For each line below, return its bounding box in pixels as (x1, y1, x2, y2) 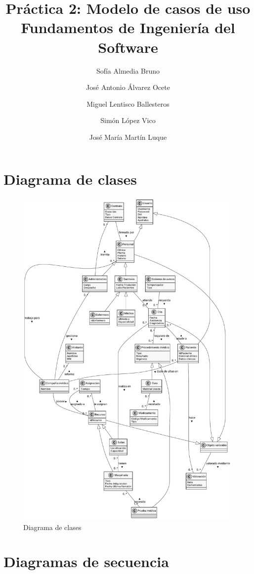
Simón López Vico (100, 115, 156, 125)
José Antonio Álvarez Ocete (86, 82, 170, 92)
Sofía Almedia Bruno (96, 65, 160, 76)
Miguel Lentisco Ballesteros (86, 98, 169, 109)
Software (98, 37, 158, 57)
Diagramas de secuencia (3, 551, 169, 571)
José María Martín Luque (89, 131, 167, 142)
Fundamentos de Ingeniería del (21, 17, 235, 38)
